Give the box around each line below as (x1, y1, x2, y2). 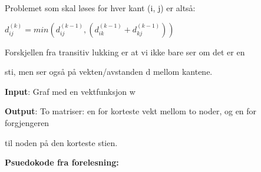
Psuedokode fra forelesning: (5, 156, 119, 168)
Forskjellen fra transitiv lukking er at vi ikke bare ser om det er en (5, 45, 245, 58)
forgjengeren (5, 116, 49, 128)
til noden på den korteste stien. (5, 136, 118, 148)
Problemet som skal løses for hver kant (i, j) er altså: (5, 2, 196, 14)
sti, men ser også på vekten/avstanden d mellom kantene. (5, 65, 213, 78)
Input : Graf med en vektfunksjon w (5, 85, 136, 97)
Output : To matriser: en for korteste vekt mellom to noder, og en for (5, 105, 257, 117)
